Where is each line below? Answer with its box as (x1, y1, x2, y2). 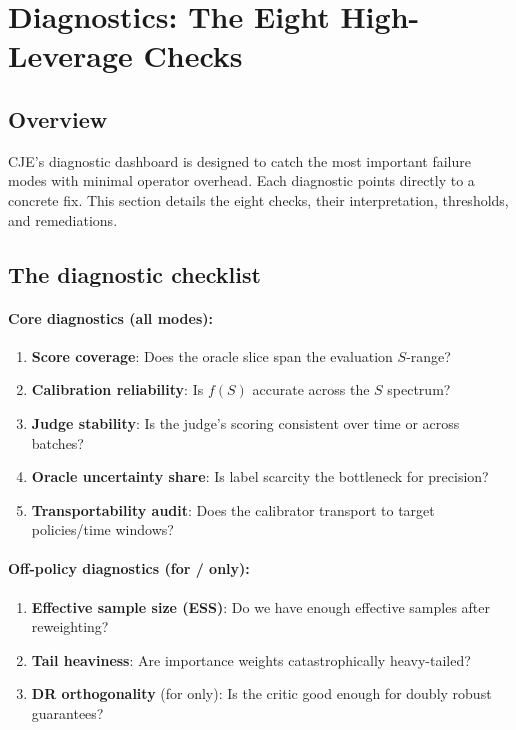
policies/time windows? (31, 519, 174, 540)
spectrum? (387, 379, 451, 400)
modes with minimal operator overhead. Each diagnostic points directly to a (8, 170, 475, 191)
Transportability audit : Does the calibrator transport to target (31, 499, 435, 520)
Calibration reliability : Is (31, 379, 204, 400)
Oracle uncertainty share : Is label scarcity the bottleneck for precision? (31, 466, 489, 487)
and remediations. (8, 209, 118, 230)
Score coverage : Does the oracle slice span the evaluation (31, 345, 393, 366)
